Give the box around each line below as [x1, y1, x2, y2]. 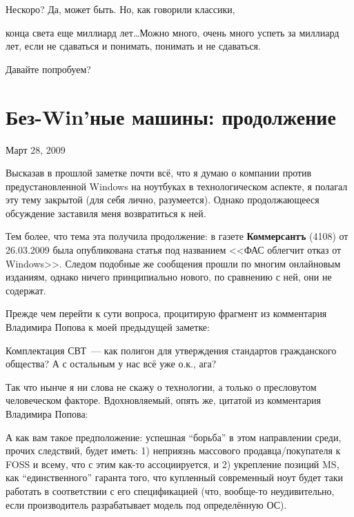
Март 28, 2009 [6, 142, 66, 156]
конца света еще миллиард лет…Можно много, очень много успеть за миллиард [6, 25, 340, 39]
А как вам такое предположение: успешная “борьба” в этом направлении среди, [6, 429, 342, 444]
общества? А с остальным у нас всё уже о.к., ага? [6, 356, 217, 371]
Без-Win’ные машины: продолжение [6, 102, 336, 130]
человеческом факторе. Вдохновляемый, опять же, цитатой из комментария [6, 393, 321, 407]
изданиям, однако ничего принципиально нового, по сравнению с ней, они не [6, 270, 332, 284]
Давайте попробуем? [6, 61, 91, 76]
